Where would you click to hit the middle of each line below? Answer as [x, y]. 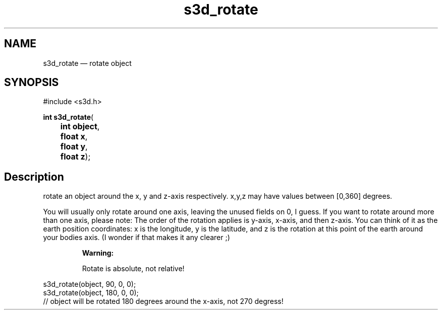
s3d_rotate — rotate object [87, 63]
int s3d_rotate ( [68, 117]
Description [34, 177]
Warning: [98, 253]
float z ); [75, 157]
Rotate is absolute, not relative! [133, 269]
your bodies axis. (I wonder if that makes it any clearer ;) [136, 238]
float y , [74, 147]
